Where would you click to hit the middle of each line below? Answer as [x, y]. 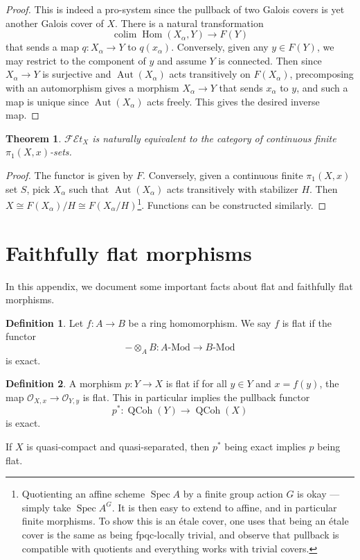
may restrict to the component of [76, 60]
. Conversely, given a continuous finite [223, 175]
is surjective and [77, 74]
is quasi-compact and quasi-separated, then [118, 446]
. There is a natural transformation [189, 23]
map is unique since [47, 101]
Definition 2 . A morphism [64, 383]
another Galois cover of [55, 23]
